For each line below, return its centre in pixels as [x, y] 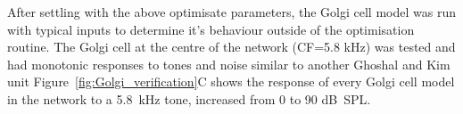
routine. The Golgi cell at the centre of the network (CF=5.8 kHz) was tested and [231, 47]
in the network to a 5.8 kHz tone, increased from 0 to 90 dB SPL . [189, 98]
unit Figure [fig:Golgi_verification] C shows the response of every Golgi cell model [231, 81]
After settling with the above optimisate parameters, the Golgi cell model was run [231, 12]
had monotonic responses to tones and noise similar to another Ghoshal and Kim [229, 64]
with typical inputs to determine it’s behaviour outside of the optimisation [211, 29]
